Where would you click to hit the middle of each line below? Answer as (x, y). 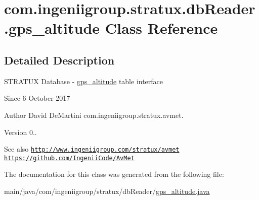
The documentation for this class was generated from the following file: (114, 174)
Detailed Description (59, 60)
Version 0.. (20, 132)
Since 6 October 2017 (37, 98)
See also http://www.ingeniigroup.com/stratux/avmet (92, 149)
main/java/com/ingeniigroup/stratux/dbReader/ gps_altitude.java (107, 191)
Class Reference (161, 28)
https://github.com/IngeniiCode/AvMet (69, 158)
